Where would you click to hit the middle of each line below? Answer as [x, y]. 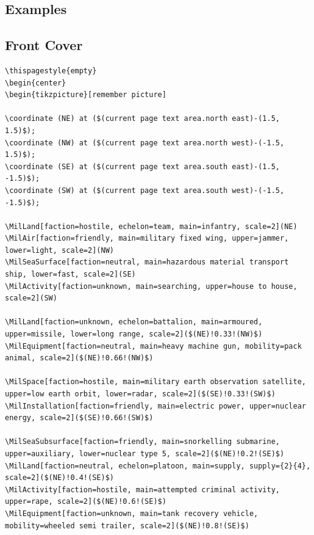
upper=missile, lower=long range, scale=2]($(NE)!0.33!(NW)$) [134, 334]
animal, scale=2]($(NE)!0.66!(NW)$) [79, 358]
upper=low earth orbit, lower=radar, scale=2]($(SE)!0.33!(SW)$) [140, 394]
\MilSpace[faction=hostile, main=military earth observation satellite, [155, 382]
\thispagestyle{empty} [51, 71]
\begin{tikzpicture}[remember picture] [86, 95]
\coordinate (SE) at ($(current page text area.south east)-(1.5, [143, 166]
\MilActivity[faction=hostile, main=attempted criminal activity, [143, 490]
